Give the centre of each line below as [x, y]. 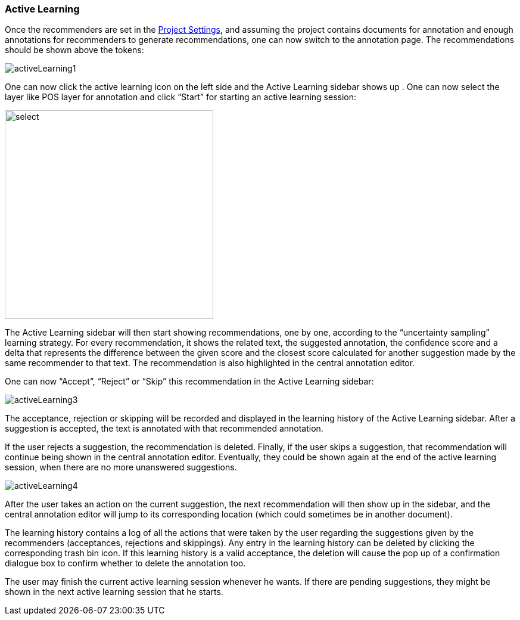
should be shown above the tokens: [74, 50]
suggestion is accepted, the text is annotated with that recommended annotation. [164, 429]
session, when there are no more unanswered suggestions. [121, 467]
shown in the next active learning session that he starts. [114, 592]
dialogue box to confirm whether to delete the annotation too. [125, 563]
